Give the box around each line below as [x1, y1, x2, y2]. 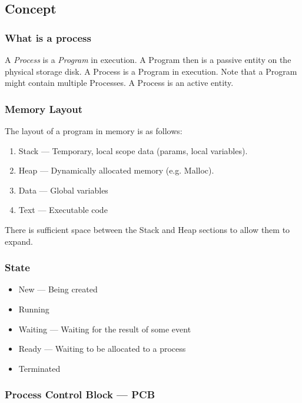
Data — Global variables [18, 184, 108, 196]
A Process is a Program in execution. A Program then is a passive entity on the [5, 54, 291, 65]
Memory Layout [5, 101, 83, 116]
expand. [5, 235, 33, 247]
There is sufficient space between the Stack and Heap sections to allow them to [5, 223, 290, 235]
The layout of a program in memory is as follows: [5, 125, 182, 136]
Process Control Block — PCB [5, 387, 155, 402]
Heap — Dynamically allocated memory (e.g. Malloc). [18, 164, 214, 176]
